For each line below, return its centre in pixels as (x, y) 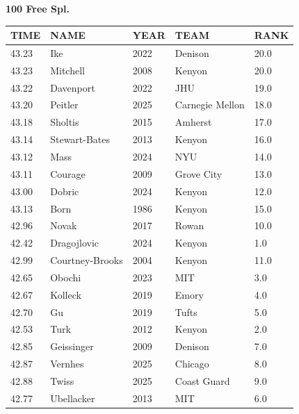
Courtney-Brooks (87, 260)
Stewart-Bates (80, 139)
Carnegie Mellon (210, 105)
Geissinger (72, 346)
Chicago (192, 364)
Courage (68, 173)
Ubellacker (73, 398)
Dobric (65, 191)
